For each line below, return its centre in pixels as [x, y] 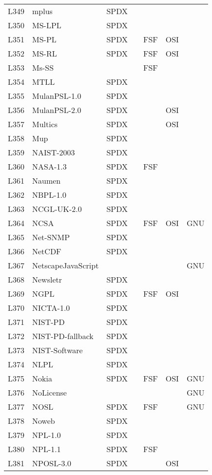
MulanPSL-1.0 [57, 96]
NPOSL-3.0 [52, 463]
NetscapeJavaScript [66, 265]
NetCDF [47, 251]
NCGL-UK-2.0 [57, 209]
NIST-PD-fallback [63, 336]
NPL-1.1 [47, 449]
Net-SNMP [51, 237]
